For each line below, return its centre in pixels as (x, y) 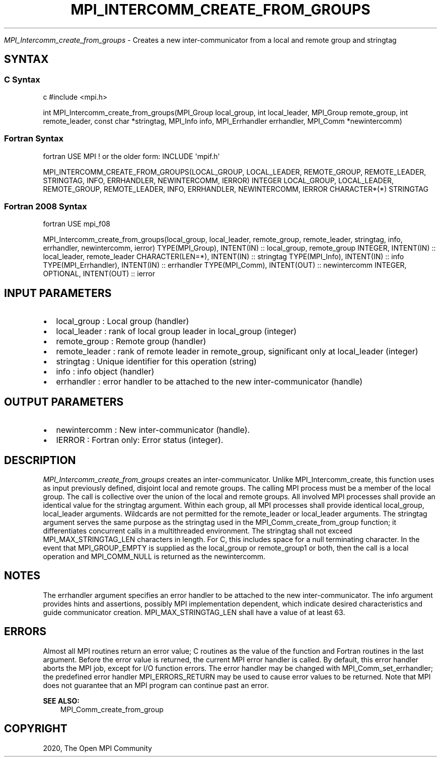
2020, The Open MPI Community (97, 748)
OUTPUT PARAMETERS (64, 402)
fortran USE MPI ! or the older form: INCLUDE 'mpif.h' (131, 156)
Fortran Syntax (34, 139)
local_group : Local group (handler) (123, 321)
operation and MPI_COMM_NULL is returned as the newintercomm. (154, 556)
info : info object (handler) (105, 372)
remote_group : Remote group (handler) (131, 341)
